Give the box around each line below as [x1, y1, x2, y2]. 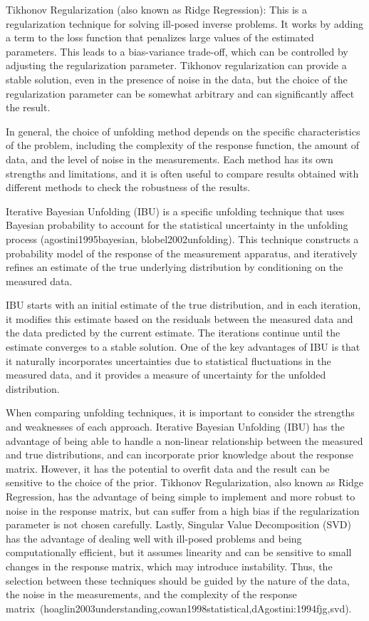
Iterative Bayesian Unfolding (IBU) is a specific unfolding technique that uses [6, 203, 345, 218]
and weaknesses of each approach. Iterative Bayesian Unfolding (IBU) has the [6, 419, 345, 434]
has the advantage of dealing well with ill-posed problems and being [6, 530, 302, 545]
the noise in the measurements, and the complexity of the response [6, 587, 297, 602]
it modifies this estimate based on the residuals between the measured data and [6, 311, 353, 326]
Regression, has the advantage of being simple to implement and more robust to [6, 489, 355, 503]
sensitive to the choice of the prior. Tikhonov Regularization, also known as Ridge [6, 475, 364, 490]
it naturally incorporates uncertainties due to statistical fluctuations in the [6, 353, 331, 368]
